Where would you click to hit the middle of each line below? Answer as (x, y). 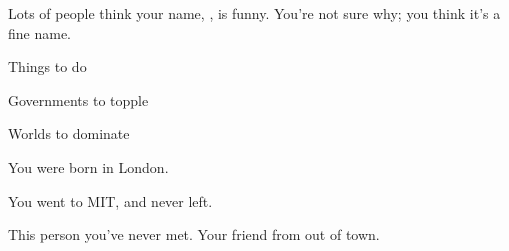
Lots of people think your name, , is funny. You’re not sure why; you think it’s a (254, 13)
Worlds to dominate (69, 133)
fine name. (39, 32)
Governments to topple (78, 99)
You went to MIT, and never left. (110, 200)
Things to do (47, 66)
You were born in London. (88, 166)
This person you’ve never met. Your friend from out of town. (194, 234)
